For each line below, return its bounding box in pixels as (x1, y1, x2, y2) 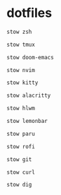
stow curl (6, 168, 36, 176)
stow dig (6, 182, 32, 189)
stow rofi (6, 143, 36, 150)
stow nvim (6, 66, 36, 73)
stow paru (6, 130, 36, 137)
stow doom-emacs (6, 54, 54, 61)
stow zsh (6, 28, 32, 35)
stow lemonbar (6, 118, 48, 125)
